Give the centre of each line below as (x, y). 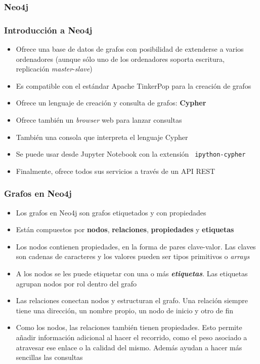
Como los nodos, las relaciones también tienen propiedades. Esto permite (129, 327)
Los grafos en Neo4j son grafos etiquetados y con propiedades (111, 212)
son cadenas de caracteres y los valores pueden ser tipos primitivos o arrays (133, 256)
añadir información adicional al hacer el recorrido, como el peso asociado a (132, 337)
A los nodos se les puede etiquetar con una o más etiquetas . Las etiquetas (132, 274)
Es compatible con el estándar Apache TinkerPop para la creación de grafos (134, 85)
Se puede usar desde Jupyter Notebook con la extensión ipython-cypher (131, 154)
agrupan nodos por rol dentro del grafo (76, 283)
